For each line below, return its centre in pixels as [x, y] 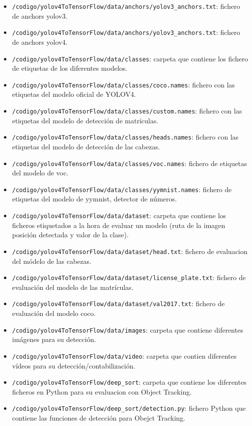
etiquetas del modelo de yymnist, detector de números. [94, 199]
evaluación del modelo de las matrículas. [73, 287]
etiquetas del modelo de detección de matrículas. [85, 120]
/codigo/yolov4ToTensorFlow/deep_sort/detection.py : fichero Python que [129, 408]
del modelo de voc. [40, 173]
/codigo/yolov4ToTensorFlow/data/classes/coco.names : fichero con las [124, 84]
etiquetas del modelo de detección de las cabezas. [86, 146]
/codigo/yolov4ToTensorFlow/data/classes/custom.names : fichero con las [127, 111]
